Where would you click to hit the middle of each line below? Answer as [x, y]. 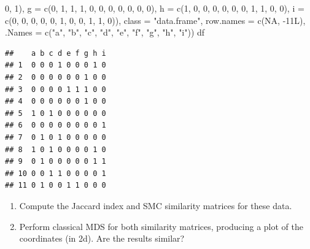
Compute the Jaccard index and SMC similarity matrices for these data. [156, 205]
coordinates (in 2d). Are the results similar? [102, 238]
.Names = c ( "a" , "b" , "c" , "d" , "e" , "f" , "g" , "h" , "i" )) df [105, 32]
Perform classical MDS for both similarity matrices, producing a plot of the [161, 226]
